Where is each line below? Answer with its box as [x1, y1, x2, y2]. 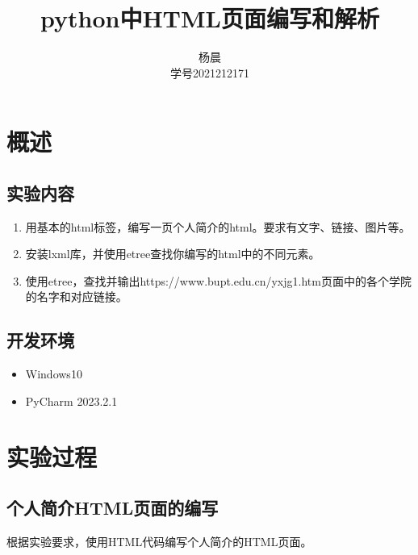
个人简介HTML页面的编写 [6, 495, 219, 520]
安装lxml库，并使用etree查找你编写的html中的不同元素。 [25, 245, 320, 262]
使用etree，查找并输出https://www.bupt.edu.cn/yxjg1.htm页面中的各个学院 [25, 272, 412, 289]
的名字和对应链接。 [25, 288, 127, 305]
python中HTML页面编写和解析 [40, 2, 379, 35]
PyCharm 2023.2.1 [25, 392, 118, 409]
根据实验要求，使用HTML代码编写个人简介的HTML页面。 [6, 533, 312, 550]
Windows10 [25, 365, 82, 382]
